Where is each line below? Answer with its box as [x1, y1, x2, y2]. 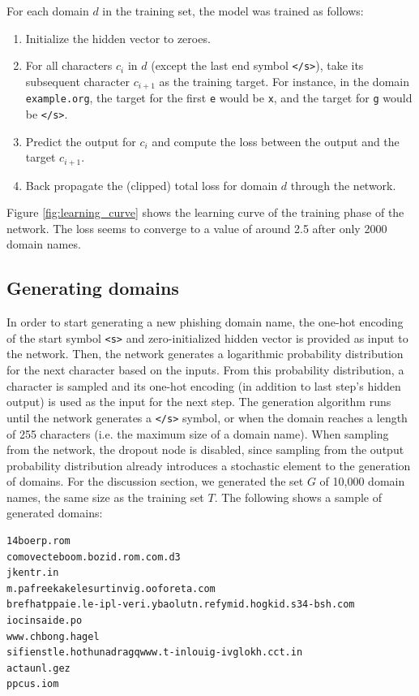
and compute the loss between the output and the [152, 132, 400, 149]
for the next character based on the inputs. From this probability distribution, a [6, 361, 404, 378]
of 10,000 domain [319, 473, 405, 490]
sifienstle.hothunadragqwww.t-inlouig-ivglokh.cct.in [6, 646, 303, 659]
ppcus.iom [6, 678, 59, 690]
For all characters [25, 57, 113, 74]
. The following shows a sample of [214, 488, 382, 505]
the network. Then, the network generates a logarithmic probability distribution [6, 345, 404, 362]
